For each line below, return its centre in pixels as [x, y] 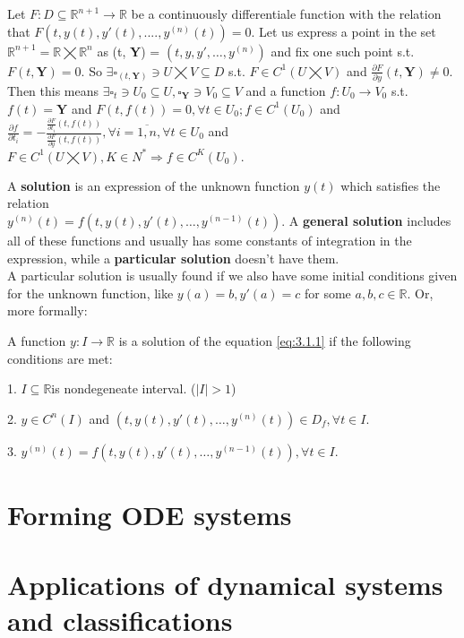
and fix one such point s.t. [343, 51]
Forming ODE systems [150, 514]
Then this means [53, 90]
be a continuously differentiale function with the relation [286, 13]
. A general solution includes [366, 220]
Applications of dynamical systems [225, 585]
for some [328, 293]
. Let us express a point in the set [344, 31]
